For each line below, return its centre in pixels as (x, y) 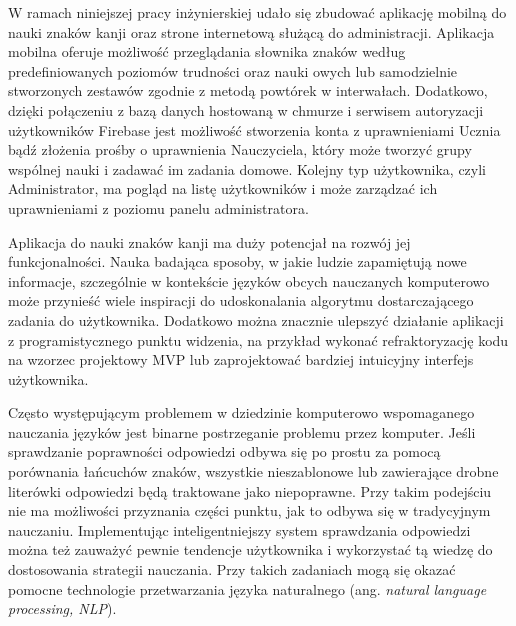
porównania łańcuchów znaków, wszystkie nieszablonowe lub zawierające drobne (253, 471)
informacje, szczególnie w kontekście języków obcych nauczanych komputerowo (249, 280)
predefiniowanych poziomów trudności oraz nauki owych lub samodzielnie (233, 70)
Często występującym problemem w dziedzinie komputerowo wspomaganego (241, 412)
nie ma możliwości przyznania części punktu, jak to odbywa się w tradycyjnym (249, 510)
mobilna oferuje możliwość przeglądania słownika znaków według (207, 51)
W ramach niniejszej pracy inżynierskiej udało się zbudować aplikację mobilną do (257, 12)
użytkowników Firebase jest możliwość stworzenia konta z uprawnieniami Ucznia (254, 129)
